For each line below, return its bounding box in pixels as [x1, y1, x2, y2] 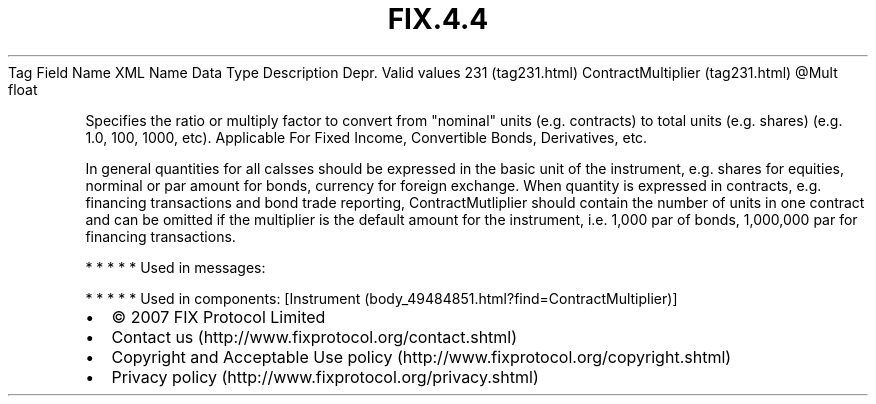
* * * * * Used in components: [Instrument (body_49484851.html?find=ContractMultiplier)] [85, 289, 678, 307]
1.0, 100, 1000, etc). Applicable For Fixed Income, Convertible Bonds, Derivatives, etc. [85, 128, 648, 146]
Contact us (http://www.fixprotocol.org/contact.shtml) [111, 326, 518, 347]
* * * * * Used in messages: [85, 258, 266, 276]
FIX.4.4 [387, 2, 489, 36]
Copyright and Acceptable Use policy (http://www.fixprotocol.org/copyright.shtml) [111, 346, 732, 367]
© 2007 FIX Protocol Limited [111, 306, 326, 327]
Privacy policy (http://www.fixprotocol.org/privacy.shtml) [111, 366, 539, 387]
